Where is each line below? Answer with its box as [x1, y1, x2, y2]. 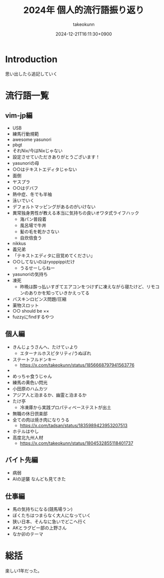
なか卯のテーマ [12, 531, 43, 537]
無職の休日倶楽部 [12, 410, 48, 416]
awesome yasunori [12, 136, 51, 142]
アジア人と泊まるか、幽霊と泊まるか [12, 392, 87, 398]
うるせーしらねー [19, 265, 55, 271]
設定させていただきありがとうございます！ [12, 154, 100, 160]
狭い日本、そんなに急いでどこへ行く [12, 519, 87, 525]
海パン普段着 [19, 216, 47, 222]
